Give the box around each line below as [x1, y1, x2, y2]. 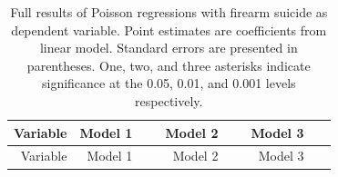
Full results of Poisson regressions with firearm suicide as [10, 3, 328, 21]
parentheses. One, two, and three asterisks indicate [26, 55, 311, 74]
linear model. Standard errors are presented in [39, 38, 298, 57]
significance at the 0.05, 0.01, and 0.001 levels [41, 74, 296, 93]
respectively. [135, 91, 203, 110]
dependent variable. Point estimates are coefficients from [11, 20, 327, 39]
